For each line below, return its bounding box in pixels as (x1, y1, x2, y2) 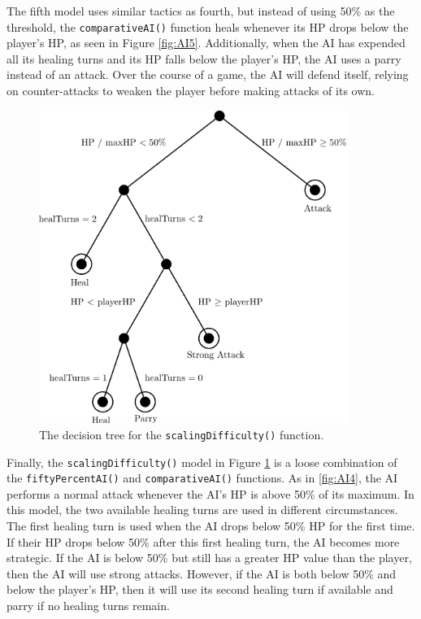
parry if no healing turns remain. (7, 597, 170, 614)
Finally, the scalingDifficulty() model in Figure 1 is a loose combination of (7, 453, 397, 470)
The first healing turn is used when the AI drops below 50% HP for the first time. (7, 517, 415, 534)
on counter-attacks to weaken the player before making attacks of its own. (7, 82, 375, 99)
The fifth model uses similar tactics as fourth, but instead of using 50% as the (7, 2, 395, 19)
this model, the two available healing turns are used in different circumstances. (7, 501, 398, 518)
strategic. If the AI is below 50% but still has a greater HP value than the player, (7, 549, 412, 566)
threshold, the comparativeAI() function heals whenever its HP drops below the (7, 18, 409, 35)
